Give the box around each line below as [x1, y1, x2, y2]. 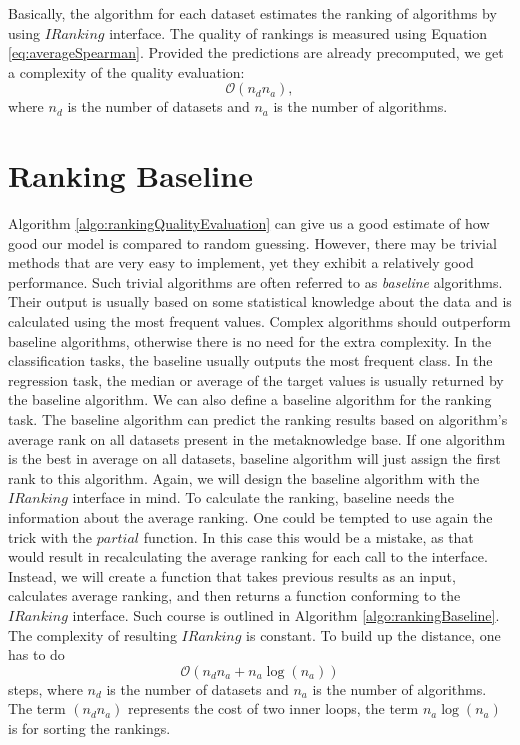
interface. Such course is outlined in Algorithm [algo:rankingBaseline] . [72, 604, 500, 625]
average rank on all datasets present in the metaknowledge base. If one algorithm [8, 428, 506, 449]
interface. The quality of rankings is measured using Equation [109, 22, 488, 43]
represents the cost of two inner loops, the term [128, 698, 419, 719]
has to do [8, 644, 65, 665]
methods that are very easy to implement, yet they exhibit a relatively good [8, 252, 474, 273]
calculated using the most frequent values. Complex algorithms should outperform [8, 311, 511, 332]
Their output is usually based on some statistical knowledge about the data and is [8, 291, 512, 312]
